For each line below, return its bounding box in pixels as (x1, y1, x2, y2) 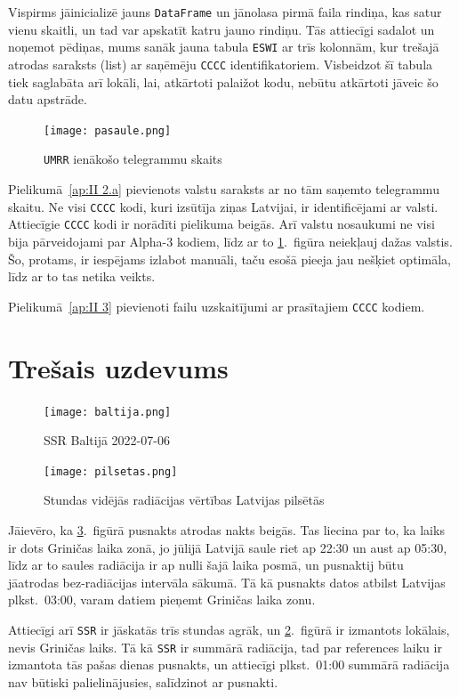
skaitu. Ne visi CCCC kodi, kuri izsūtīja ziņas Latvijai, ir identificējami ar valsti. (8, 197, 439, 215)
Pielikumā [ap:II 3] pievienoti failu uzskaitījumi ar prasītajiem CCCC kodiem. (8, 296, 425, 315)
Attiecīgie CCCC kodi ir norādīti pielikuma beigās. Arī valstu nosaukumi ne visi (8, 215, 435, 233)
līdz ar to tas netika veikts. (8, 267, 156, 286)
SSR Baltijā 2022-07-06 (44, 431, 170, 450)
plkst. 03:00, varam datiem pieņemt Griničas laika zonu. (8, 590, 316, 609)
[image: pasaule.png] (44, 124, 172, 137)
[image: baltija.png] (44, 405, 172, 418)
